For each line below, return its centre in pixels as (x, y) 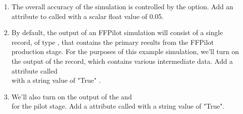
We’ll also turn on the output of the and (72, 96)
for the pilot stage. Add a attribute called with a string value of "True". (118, 106)
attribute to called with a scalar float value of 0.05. (87, 16)
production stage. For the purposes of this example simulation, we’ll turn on (125, 51)
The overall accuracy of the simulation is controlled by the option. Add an (122, 6)
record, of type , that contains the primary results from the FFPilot (113, 42)
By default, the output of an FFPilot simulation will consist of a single (117, 32)
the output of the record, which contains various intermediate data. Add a (122, 61)
